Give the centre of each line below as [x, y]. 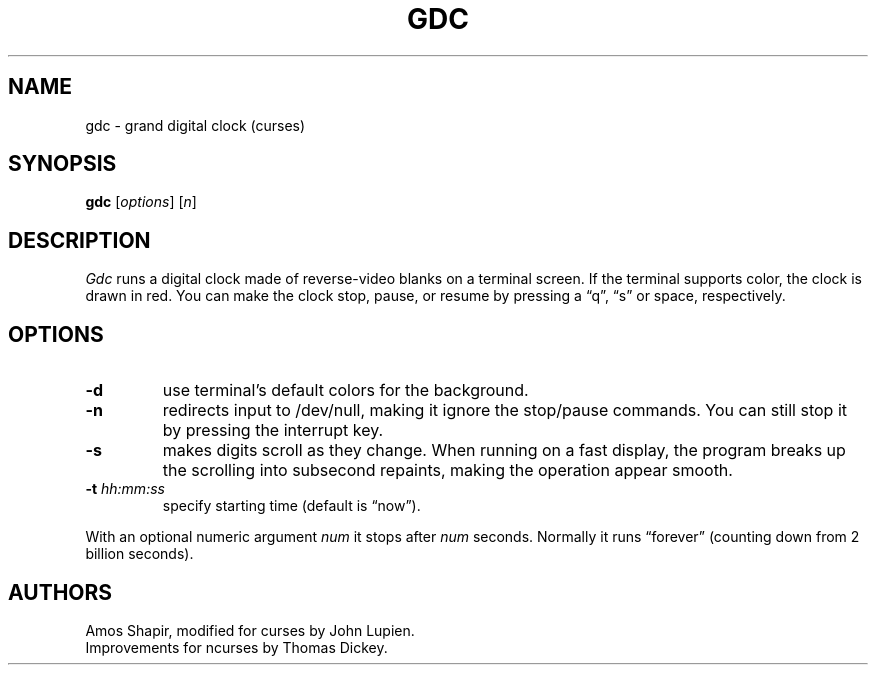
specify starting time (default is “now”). [291, 506]
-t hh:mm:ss [125, 489]
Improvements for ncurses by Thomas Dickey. [236, 647]
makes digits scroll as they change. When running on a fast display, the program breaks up [504, 450]
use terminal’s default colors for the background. [345, 390]
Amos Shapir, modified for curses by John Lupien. [250, 630]
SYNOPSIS [62, 164]
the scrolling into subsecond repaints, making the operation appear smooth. [447, 470]
